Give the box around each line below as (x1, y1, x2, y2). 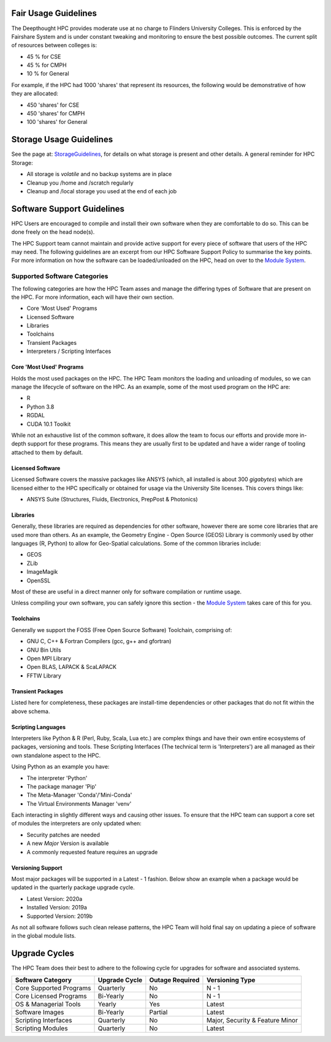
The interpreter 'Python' (26, 774, 88, 782)
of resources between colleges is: (11, 42, 97, 49)
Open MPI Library (26, 655, 72, 662)
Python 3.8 (26, 403, 55, 411)
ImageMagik (26, 568, 58, 576)
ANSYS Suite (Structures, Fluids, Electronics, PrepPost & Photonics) (26, 495, 199, 503)
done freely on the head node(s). (11, 228, 95, 236)
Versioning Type (206, 976, 256, 984)
